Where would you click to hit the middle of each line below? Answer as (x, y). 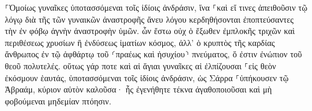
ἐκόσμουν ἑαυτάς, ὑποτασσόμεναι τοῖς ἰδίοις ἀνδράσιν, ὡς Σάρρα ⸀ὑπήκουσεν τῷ (147, 77)
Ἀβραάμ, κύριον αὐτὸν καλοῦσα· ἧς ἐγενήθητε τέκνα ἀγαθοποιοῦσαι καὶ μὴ (139, 89)
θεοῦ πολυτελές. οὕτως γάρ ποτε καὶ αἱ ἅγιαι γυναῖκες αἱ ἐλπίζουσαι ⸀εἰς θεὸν (141, 65)
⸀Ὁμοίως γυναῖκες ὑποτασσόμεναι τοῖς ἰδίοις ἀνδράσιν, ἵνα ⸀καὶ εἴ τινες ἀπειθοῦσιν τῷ (156, 7)
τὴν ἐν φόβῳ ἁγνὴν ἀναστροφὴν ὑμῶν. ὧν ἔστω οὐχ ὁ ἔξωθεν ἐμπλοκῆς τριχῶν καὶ (150, 31)
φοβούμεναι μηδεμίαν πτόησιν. (58, 101)
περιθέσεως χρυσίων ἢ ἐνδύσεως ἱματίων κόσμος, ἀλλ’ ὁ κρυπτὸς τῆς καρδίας (140, 42)
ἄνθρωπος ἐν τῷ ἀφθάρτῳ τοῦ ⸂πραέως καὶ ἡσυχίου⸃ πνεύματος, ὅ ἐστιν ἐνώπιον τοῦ (154, 54)
